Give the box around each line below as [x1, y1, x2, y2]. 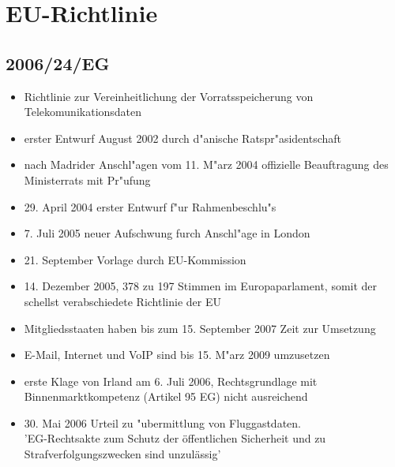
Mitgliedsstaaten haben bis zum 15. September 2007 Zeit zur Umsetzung [24, 319, 376, 336]
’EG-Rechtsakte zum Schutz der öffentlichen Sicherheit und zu [24, 430, 326, 446]
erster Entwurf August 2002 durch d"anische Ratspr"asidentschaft [24, 129, 341, 146]
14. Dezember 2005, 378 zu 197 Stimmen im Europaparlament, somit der [24, 278, 378, 294]
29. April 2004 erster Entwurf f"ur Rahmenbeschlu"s [24, 198, 276, 215]
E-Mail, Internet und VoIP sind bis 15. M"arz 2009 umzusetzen [24, 346, 330, 363]
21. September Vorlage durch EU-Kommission [24, 251, 246, 267]
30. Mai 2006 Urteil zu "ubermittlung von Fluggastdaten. [24, 414, 301, 431]
